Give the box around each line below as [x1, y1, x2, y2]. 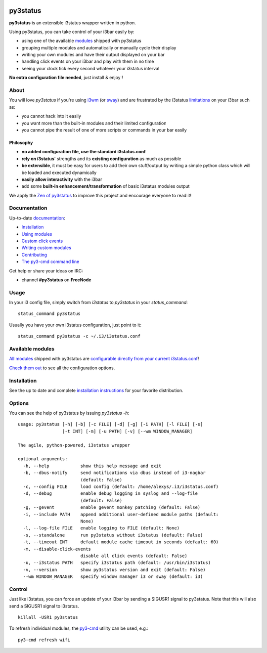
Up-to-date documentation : [9, 215, 65, 221]
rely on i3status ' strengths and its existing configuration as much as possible [21, 156, 181, 162]
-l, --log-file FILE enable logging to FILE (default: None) [23, 525, 180, 531]
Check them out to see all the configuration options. [9, 365, 115, 371]
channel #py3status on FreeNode [21, 277, 91, 283]
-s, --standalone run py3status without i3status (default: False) [23, 532, 203, 538]
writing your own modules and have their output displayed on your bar [21, 52, 165, 58]
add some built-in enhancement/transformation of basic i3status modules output [21, 183, 190, 189]
